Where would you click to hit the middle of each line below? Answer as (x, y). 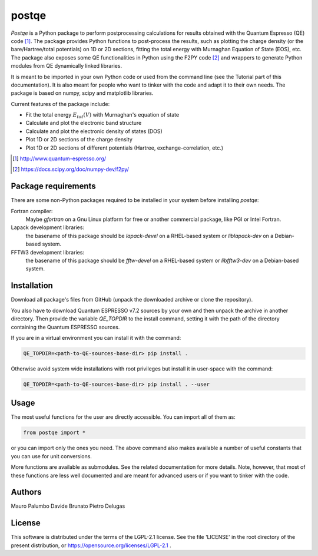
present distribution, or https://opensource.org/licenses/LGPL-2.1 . (91, 545)
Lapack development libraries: (48, 227)
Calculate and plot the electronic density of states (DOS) (94, 131)
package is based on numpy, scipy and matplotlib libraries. (82, 93)
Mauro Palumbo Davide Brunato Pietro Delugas (68, 506)
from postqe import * (54, 433)
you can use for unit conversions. (52, 456)
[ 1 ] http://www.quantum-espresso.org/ (59, 158)
